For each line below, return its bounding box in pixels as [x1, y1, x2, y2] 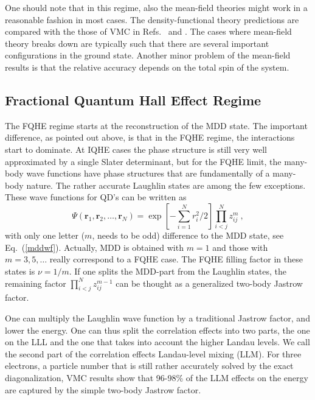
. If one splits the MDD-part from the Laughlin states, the [69, 265, 286, 278]
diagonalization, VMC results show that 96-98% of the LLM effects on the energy [5, 371, 308, 384]
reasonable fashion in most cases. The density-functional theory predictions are [5, 13, 299, 26]
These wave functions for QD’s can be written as [5, 191, 187, 203]
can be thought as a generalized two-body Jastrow [116, 276, 303, 289]
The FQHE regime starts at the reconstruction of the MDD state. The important [5, 119, 308, 132]
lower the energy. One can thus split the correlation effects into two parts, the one [5, 323, 310, 336]
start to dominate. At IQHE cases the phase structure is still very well [5, 142, 267, 155]
